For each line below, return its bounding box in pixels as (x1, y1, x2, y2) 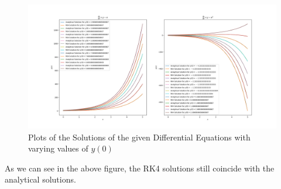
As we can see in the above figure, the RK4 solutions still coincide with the (5, 161, 275, 174)
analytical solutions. (5, 173, 76, 185)
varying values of (28, 142, 88, 154)
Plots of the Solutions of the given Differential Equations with (28, 130, 251, 143)
